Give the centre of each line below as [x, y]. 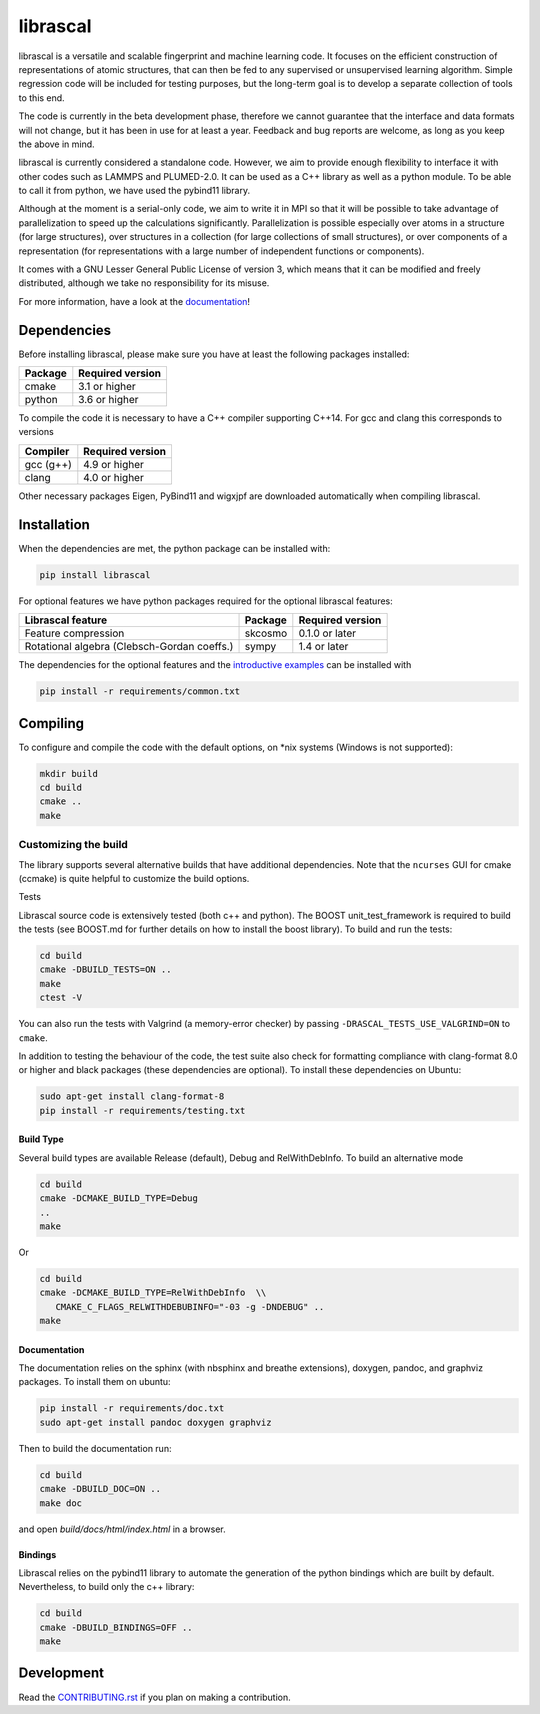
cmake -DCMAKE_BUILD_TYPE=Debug [119, 1198]
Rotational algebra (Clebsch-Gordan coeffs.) [129, 647]
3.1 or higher [107, 387]
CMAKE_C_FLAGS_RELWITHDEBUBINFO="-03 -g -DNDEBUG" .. [190, 1306]
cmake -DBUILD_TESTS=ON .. [105, 969]
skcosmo [266, 633]
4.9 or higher [114, 464]
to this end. [41, 97]
